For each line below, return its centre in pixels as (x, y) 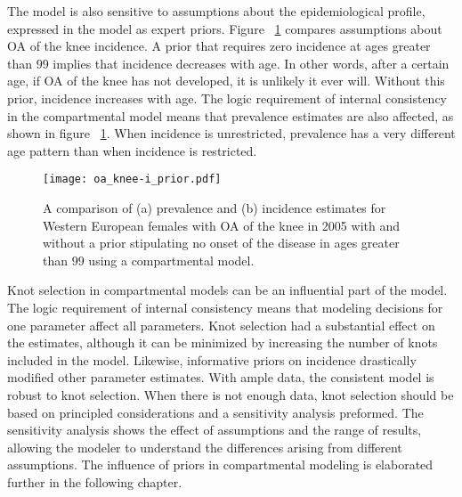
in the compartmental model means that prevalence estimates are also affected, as (231, 115)
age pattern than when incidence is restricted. (132, 150)
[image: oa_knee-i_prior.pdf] (132, 179)
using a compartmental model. (171, 260)
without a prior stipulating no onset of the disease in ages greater (221, 243)
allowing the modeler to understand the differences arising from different (205, 447)
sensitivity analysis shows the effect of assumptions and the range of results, (215, 430)
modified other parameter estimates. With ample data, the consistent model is (221, 377)
